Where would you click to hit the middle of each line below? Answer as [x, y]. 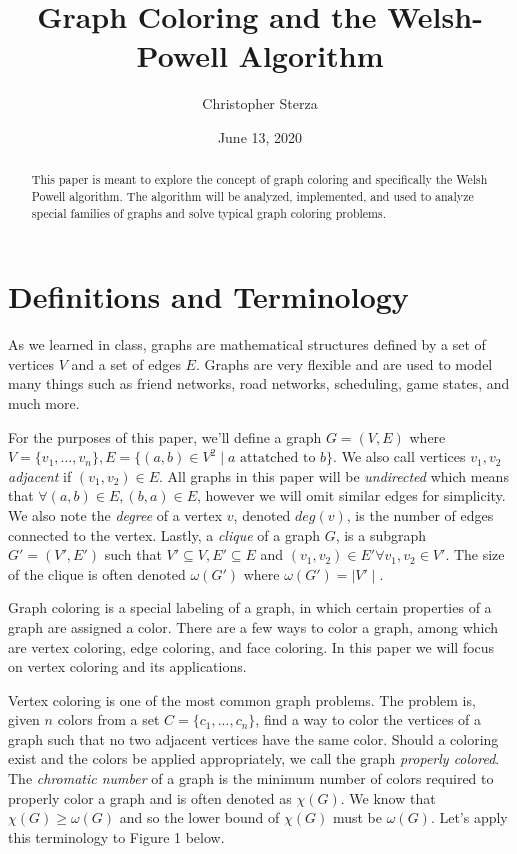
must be [357, 817]
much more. [44, 402]
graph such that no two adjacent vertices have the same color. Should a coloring [253, 738]
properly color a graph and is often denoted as [150, 797]
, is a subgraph [381, 534]
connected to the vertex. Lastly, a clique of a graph [164, 534]
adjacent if [40, 475]
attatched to [278, 458]
